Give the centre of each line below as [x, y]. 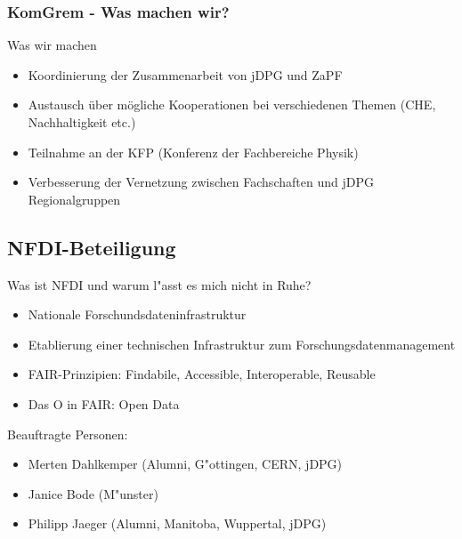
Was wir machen [52, 45]
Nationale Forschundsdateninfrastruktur [137, 314]
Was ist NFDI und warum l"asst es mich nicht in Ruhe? [159, 284]
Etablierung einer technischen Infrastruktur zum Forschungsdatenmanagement [242, 344]
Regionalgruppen [74, 199]
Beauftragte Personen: [68, 434]
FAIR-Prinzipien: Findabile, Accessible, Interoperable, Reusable [202, 374]
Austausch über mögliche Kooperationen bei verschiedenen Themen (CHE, [232, 105]
